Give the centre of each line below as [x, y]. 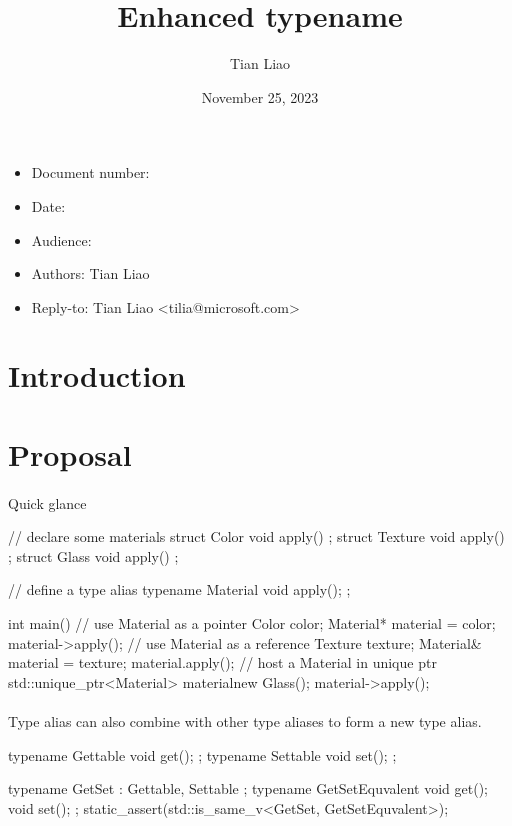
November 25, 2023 [260, 96]
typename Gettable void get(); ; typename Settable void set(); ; [202, 754]
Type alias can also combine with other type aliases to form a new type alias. [245, 720]
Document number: [90, 172]
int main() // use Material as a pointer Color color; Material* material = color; [252, 623]
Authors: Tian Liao [90, 273]
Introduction [97, 375]
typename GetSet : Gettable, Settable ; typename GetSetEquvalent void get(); [248, 788]
